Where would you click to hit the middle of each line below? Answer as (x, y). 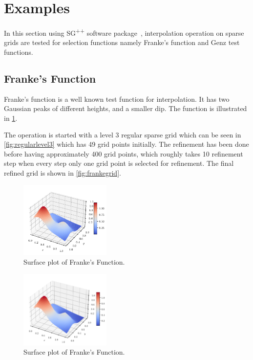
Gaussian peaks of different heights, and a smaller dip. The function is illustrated (126, 108)
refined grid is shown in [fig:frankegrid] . (63, 172)
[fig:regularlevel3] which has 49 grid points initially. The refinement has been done (126, 144)
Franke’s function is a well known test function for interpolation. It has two (117, 99)
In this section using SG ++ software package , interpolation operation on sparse (124, 32)
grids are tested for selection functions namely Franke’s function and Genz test (122, 42)
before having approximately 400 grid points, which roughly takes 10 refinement (124, 153)
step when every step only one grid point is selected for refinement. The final (119, 163)
